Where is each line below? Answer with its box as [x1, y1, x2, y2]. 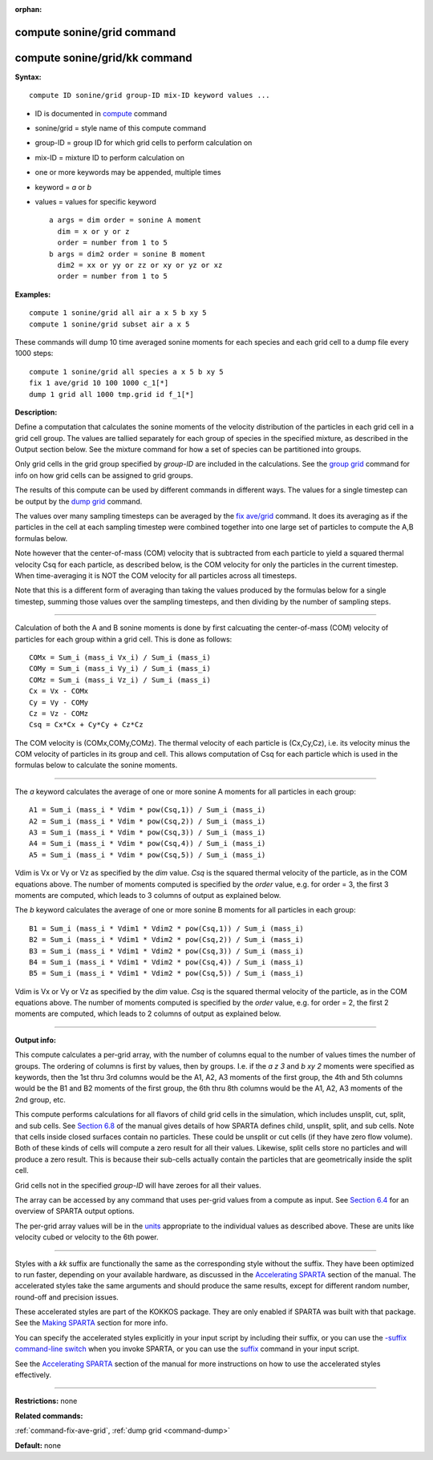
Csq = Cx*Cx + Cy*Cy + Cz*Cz [29, 720, 144, 730]
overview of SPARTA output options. [14, 1207, 136, 1216]
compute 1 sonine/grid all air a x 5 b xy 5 [29, 309, 208, 317]
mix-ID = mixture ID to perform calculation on [34, 152, 184, 162]
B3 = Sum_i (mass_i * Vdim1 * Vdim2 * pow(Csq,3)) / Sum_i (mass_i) [29, 946, 304, 956]
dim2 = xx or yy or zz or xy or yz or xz [57, 261, 223, 269]
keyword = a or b [34, 182, 92, 192]
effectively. [14, 1370, 52, 1380]
